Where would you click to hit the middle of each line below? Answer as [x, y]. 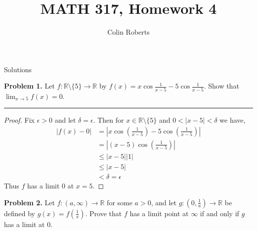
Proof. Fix [19, 120]
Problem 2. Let [29, 202]
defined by [20, 213]
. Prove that [104, 213]
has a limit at [24, 224]
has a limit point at [159, 213]
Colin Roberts [128, 32]
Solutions [18, 69]
